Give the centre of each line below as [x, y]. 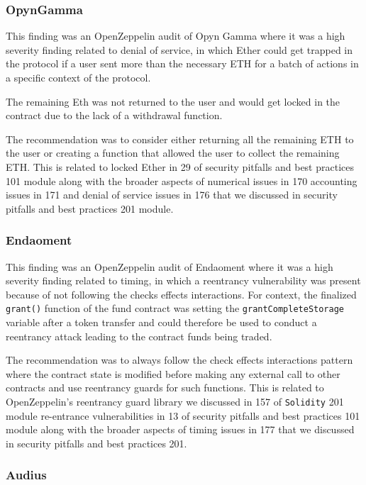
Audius [26, 475]
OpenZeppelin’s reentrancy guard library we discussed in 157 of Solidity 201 [175, 401]
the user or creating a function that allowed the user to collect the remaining [173, 153]
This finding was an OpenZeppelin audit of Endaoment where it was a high [170, 266]
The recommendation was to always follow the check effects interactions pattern [179, 360]
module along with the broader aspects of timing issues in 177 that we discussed [180, 429]
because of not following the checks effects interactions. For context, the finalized [181, 294]
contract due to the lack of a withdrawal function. [114, 115]
